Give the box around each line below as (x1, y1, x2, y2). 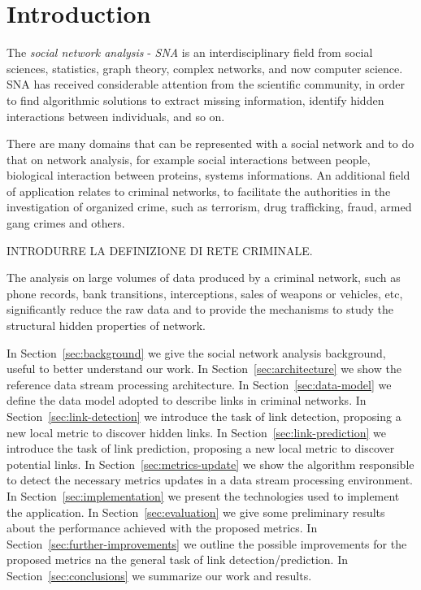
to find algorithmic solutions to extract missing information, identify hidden (7, 91, 384, 108)
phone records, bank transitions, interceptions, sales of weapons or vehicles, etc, (7, 284, 403, 302)
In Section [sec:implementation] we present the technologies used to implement (7, 487, 400, 504)
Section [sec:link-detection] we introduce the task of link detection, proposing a (7, 408, 401, 424)
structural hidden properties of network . (7, 317, 206, 334)
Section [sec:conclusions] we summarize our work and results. (7, 566, 312, 583)
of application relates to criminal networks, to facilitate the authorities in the (7, 182, 391, 199)
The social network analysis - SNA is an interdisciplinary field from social (7, 44, 373, 61)
